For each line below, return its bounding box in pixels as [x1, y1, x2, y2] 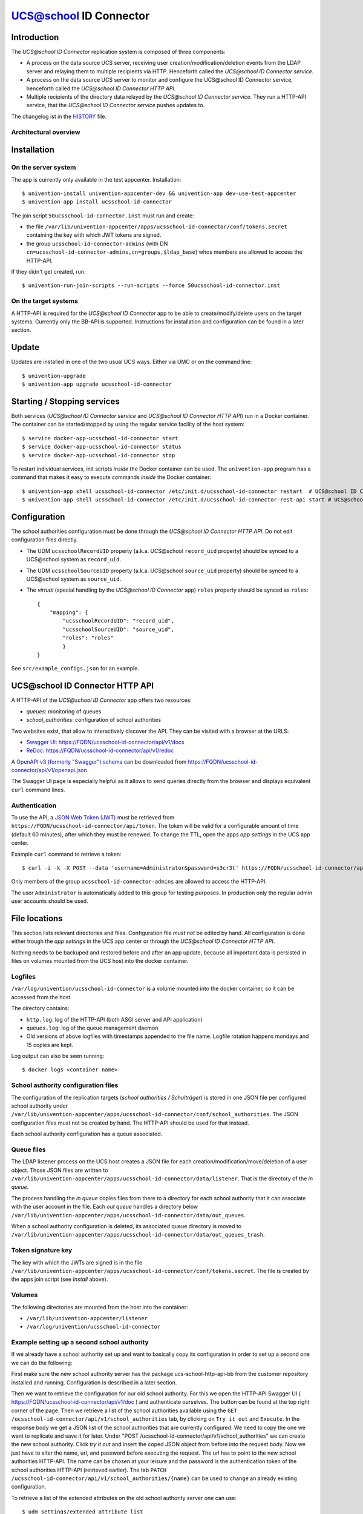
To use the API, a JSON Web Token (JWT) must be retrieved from [11, 814, 175, 821]
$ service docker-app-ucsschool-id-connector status [22, 443, 181, 451]
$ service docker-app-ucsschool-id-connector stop [22, 452, 175, 458]
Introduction [11, 32, 59, 42]
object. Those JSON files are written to [11, 1166, 108, 1174]
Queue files [11, 1145, 46, 1154]
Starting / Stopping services [11, 396, 120, 406]
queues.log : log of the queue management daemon [26, 1024, 159, 1031]
